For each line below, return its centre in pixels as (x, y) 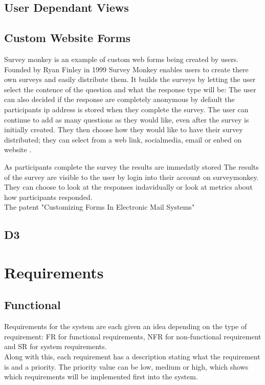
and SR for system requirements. (56, 346)
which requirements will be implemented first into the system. (101, 377)
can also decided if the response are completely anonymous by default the (119, 99)
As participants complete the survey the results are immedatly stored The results (131, 166)
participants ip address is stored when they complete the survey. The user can (126, 109)
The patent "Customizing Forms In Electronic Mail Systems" (100, 207)
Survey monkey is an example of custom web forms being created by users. (122, 59)
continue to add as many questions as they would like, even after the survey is (127, 119)
